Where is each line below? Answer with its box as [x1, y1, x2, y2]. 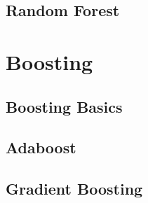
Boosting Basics [6, 95, 123, 117]
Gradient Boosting [6, 178, 143, 199]
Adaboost [6, 136, 76, 158]
